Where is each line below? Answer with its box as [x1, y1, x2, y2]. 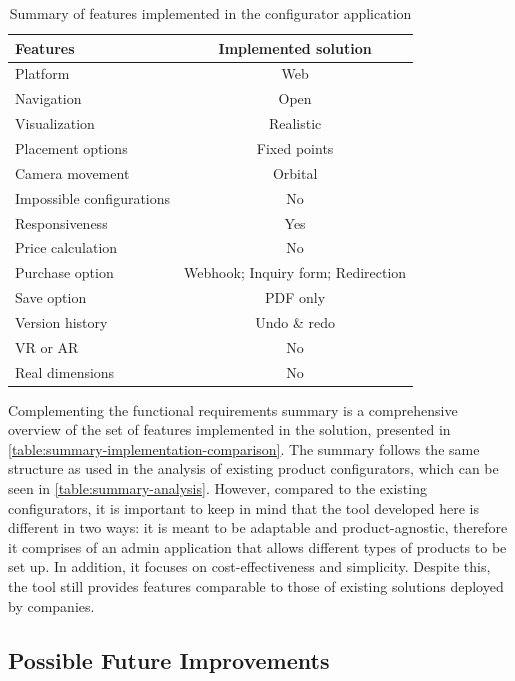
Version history [15, 311, 108, 332]
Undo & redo [255, 311, 335, 332]
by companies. [8, 595, 95, 616]
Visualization [15, 113, 95, 134]
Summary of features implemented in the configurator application [9, 3, 412, 23]
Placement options [15, 137, 128, 158]
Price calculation [15, 237, 118, 258]
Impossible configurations [15, 187, 171, 208]
